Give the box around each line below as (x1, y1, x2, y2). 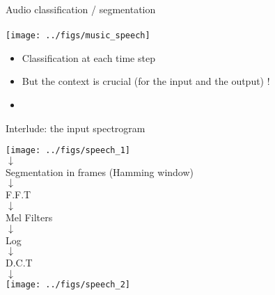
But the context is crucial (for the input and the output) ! (22, 74, 270, 88)
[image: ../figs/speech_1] (6, 145, 130, 156)
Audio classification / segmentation (6, 2, 156, 16)
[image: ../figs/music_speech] (6, 31, 150, 41)
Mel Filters (6, 210, 53, 225)
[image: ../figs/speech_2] (6, 279, 130, 289)
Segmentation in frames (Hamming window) (6, 164, 194, 179)
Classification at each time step (22, 50, 155, 65)
